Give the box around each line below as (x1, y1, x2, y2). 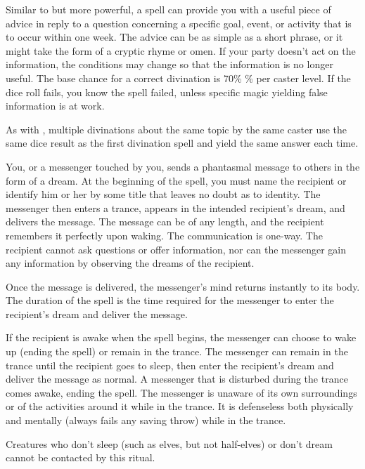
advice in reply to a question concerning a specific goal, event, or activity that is (6, 15, 352, 30)
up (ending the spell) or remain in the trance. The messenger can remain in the (6, 344, 348, 359)
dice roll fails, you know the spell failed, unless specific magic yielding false (6, 84, 328, 99)
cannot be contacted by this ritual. (6, 450, 155, 465)
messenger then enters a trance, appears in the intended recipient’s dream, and (6, 200, 345, 215)
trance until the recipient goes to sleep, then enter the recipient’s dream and (6, 357, 334, 372)
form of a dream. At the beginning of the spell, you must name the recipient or (6, 173, 347, 187)
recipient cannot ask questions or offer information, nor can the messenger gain (6, 242, 346, 256)
